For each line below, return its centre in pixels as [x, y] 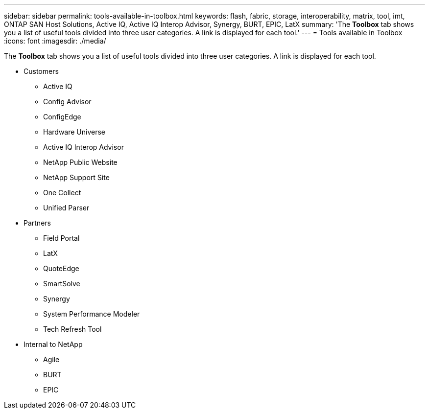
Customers [41, 71]
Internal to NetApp [53, 344]
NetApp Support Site [76, 177]
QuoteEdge [61, 268]
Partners [37, 223]
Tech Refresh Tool [72, 329]
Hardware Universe [74, 132]
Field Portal [61, 238]
